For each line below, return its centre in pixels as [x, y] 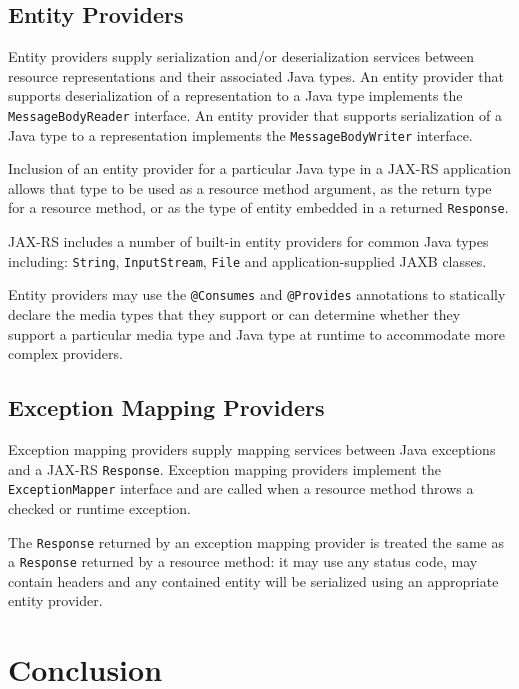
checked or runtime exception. [99, 507]
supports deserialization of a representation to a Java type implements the [235, 95]
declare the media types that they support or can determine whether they [234, 314]
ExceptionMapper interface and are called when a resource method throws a [241, 488]
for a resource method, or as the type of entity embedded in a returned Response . [258, 207]
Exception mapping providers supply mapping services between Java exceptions [252, 449]
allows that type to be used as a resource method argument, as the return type [250, 187]
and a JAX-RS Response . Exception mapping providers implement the [224, 468]
